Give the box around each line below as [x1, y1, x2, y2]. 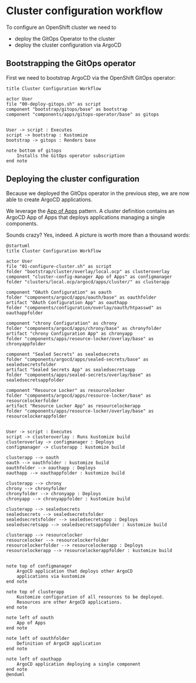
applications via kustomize [16, 573, 85, 579]
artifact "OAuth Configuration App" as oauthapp [6, 299, 128, 305]
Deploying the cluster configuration [6, 174, 140, 184]
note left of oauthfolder [6, 635, 69, 641]
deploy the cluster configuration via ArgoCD [14, 41, 122, 48]
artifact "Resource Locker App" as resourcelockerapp [6, 403, 141, 409]
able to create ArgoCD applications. [6, 196, 93, 203]
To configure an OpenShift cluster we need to [6, 24, 117, 31]
